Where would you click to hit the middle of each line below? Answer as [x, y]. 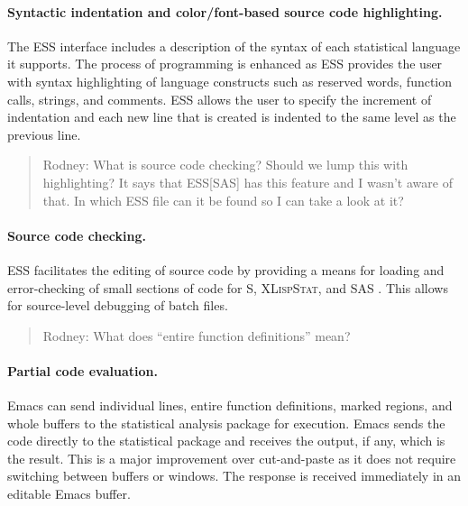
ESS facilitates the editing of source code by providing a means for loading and [226, 269]
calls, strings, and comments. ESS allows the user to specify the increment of [220, 99]
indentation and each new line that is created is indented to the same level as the [232, 117]
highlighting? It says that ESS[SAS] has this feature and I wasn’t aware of [248, 182]
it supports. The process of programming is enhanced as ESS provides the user [225, 64]
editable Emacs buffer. [69, 494]
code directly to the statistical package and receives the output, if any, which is [226, 441]
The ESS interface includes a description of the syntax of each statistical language [234, 46]
